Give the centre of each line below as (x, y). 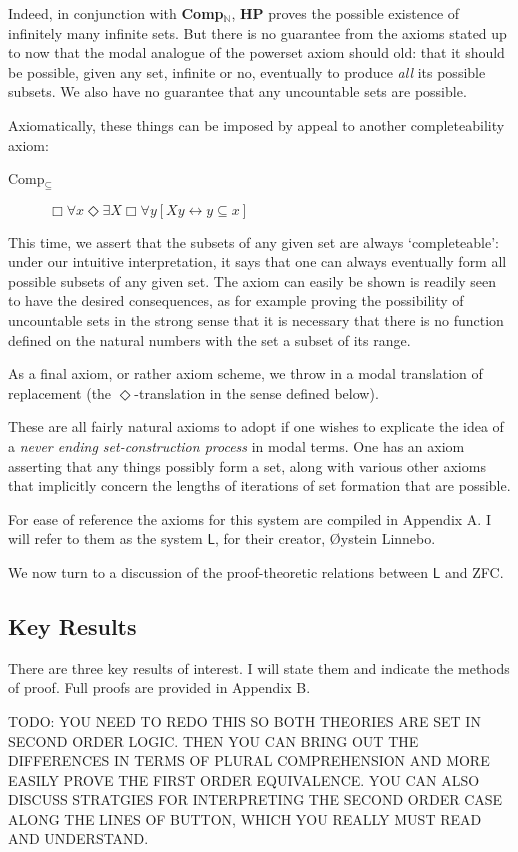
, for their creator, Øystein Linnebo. (325, 538)
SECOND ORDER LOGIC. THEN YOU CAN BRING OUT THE (213, 740)
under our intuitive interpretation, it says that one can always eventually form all (257, 261)
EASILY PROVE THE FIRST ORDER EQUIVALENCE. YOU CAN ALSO (244, 779)
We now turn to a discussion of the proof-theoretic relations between (218, 571)
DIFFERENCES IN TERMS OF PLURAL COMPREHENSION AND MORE (249, 760)
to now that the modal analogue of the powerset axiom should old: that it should (256, 52)
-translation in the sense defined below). (256, 392)
